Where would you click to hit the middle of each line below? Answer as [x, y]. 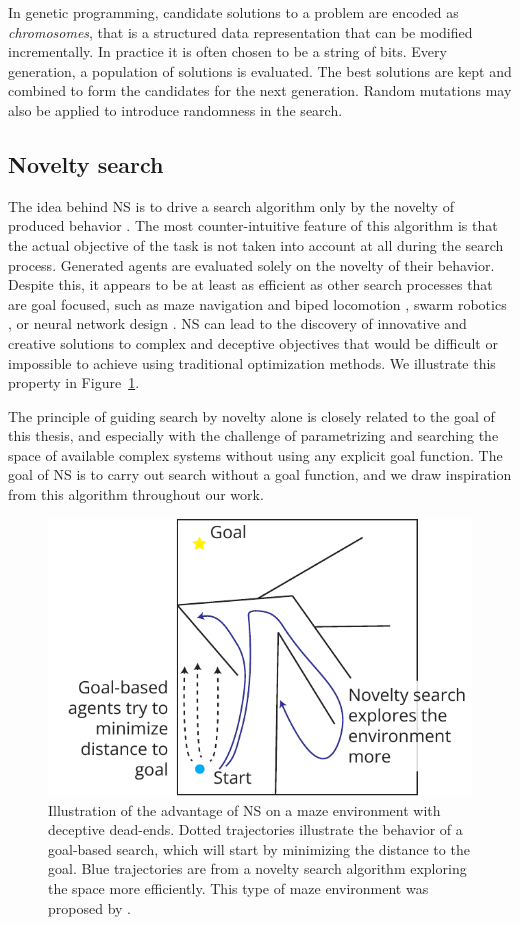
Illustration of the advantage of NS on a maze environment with [244, 809]
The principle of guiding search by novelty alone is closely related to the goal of [251, 415]
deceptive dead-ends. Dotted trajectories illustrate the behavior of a [255, 829]
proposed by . [89, 907]
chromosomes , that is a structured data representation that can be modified [240, 31]
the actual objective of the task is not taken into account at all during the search [256, 244]
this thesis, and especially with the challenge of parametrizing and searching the [253, 435]
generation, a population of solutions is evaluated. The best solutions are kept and [260, 70]
